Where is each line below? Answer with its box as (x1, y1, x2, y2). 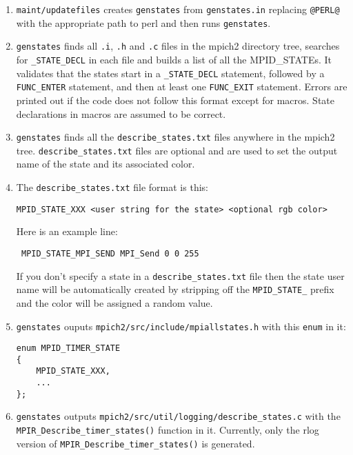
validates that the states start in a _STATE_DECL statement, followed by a (16, 65, 325, 80)
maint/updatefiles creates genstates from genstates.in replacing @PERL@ (16, 2, 340, 16)
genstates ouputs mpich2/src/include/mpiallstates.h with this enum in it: (16, 318, 346, 333)
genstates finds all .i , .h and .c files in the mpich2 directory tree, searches (16, 39, 340, 53)
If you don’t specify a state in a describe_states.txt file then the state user (16, 268, 345, 283)
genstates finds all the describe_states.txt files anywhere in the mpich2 (16, 130, 335, 144)
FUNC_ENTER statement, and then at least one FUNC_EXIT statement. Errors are (16, 79, 347, 94)
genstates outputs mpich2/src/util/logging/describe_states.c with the (16, 409, 341, 423)
